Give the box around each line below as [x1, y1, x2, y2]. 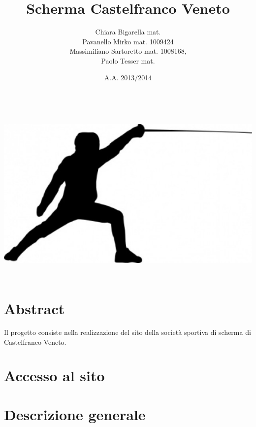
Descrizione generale [4, 404, 146, 424]
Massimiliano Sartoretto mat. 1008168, [69, 46, 187, 56]
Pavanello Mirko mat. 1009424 [82, 36, 174, 46]
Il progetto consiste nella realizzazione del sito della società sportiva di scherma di [4, 327, 251, 337]
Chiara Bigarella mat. [95, 27, 161, 37]
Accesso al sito [4, 365, 105, 386]
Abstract [4, 298, 65, 319]
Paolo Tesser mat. [101, 55, 155, 66]
